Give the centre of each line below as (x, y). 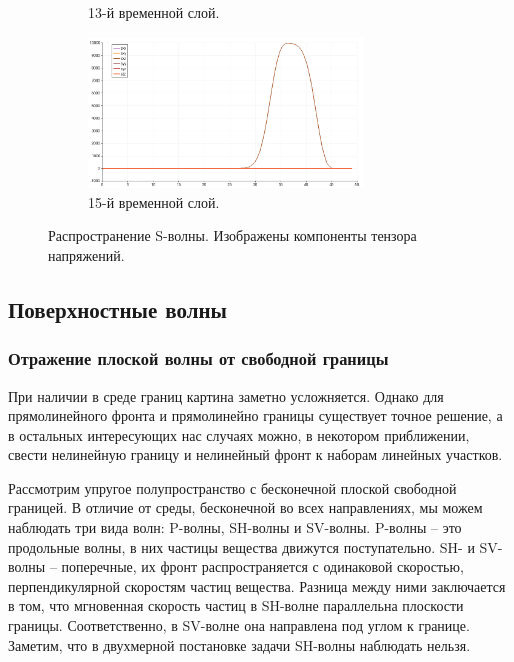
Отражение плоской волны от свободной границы (198, 358)
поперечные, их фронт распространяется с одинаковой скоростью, (262, 566)
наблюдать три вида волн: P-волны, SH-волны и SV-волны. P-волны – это (235, 527)
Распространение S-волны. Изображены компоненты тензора (232, 235)
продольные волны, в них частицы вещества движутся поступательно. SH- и (241, 546)
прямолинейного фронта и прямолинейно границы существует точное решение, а (255, 415)
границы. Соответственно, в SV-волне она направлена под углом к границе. (239, 625)
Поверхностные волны (117, 308)
